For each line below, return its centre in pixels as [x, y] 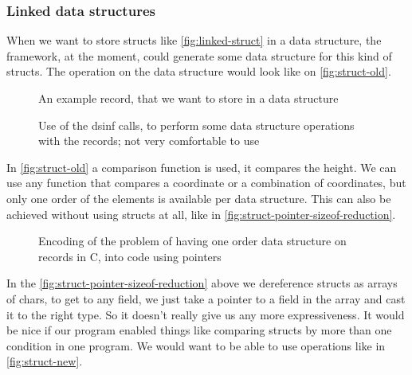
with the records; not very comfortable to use [149, 141]
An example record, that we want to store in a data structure [188, 98]
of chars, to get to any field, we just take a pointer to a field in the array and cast [206, 298]
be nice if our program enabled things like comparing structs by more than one [199, 330]
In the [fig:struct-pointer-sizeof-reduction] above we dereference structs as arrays [202, 283]
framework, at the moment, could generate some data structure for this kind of [199, 55]
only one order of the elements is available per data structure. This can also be [199, 198]
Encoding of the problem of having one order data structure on [192, 241]
